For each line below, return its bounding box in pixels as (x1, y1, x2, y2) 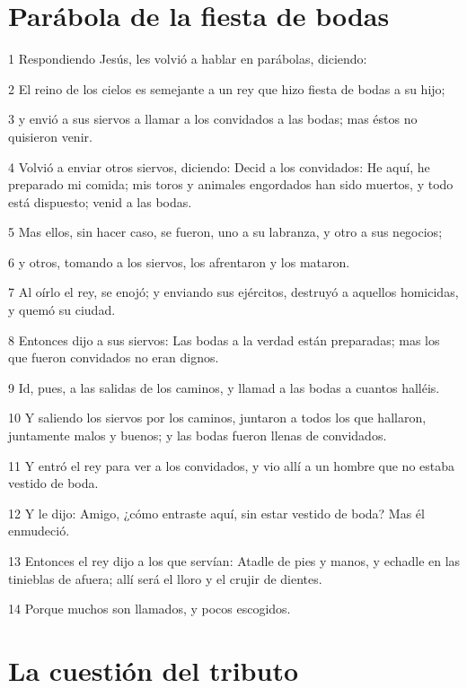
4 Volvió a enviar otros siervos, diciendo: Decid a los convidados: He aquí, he (8, 157, 430, 176)
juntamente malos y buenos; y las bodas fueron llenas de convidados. (8, 426, 387, 445)
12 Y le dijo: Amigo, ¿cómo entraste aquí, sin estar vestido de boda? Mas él (8, 503, 425, 522)
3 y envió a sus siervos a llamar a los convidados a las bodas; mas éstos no (8, 109, 418, 128)
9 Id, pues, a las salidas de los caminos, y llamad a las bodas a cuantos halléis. (8, 378, 440, 396)
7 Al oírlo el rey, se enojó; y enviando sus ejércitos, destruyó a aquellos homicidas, (8, 283, 459, 301)
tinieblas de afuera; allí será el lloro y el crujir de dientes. (8, 569, 322, 588)
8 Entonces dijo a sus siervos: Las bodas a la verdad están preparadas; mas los (8, 330, 440, 349)
